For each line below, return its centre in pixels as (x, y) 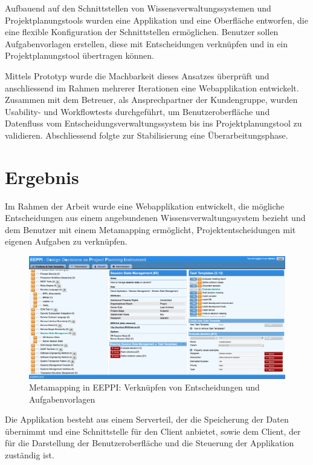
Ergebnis (42, 176)
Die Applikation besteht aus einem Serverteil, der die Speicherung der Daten (147, 419)
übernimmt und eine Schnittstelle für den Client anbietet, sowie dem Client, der (153, 431)
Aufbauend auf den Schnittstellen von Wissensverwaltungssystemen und (138, 8)
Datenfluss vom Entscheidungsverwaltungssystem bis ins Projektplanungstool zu (153, 123)
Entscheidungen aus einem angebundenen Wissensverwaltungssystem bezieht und (155, 218)
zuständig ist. (30, 455)
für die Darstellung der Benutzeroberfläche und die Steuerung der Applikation (150, 443)
